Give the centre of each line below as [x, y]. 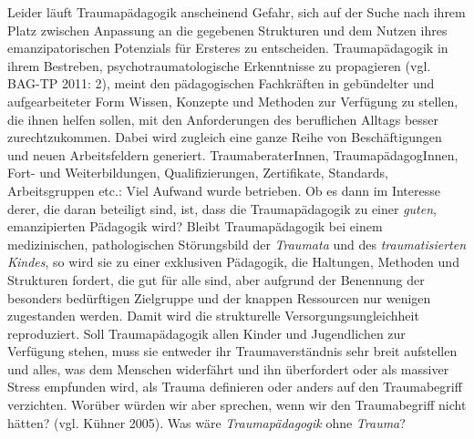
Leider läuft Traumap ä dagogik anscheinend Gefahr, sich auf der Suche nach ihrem [237, 12]
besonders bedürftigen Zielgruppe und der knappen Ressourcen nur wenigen [219, 297]
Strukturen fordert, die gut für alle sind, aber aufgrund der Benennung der [216, 279]
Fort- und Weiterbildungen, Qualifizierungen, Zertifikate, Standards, [198, 173]
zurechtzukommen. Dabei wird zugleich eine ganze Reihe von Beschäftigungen [225, 137]
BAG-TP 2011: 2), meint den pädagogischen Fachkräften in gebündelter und [221, 83]
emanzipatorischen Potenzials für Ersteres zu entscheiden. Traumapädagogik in [228, 48]
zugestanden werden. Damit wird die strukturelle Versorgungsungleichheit [213, 316]
